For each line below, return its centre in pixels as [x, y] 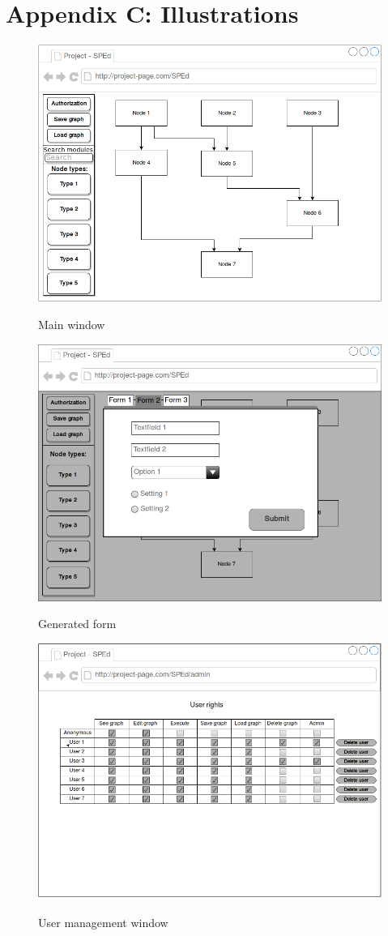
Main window [72, 325]
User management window [103, 922]
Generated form [77, 624]
